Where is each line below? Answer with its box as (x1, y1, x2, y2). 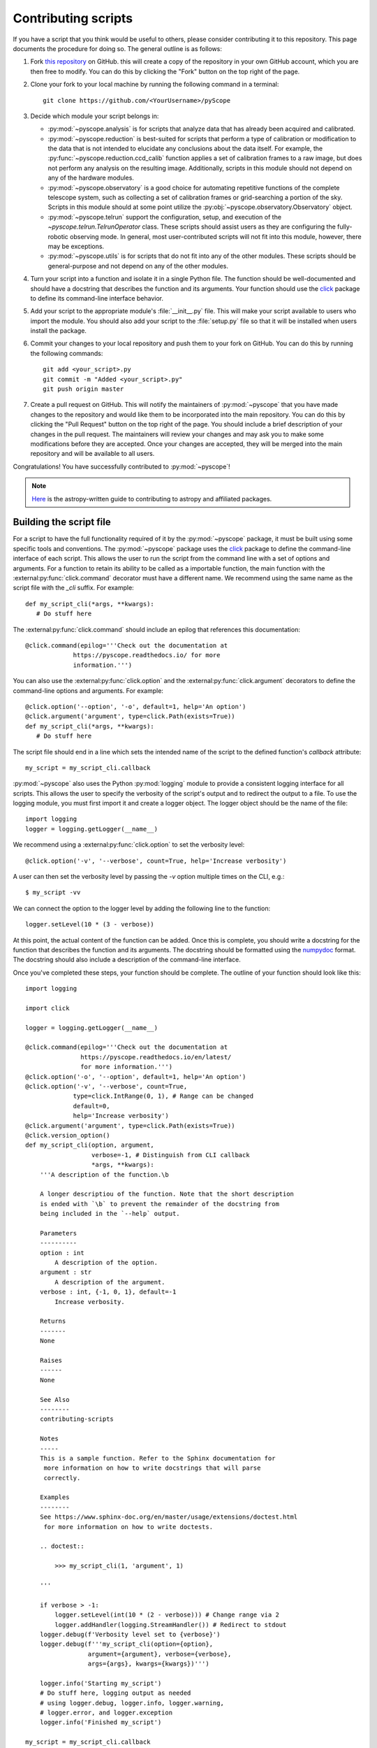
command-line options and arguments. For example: (13, 686, 164, 695)
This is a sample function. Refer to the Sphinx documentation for (39, 1454, 276, 1462)
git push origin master (43, 385, 124, 393)
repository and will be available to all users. (30, 450, 155, 458)
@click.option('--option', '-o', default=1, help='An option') (25, 703, 246, 710)
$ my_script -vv (25, 889, 81, 896)
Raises (39, 1356, 63, 1364)
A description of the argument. (54, 1278, 165, 1286)
